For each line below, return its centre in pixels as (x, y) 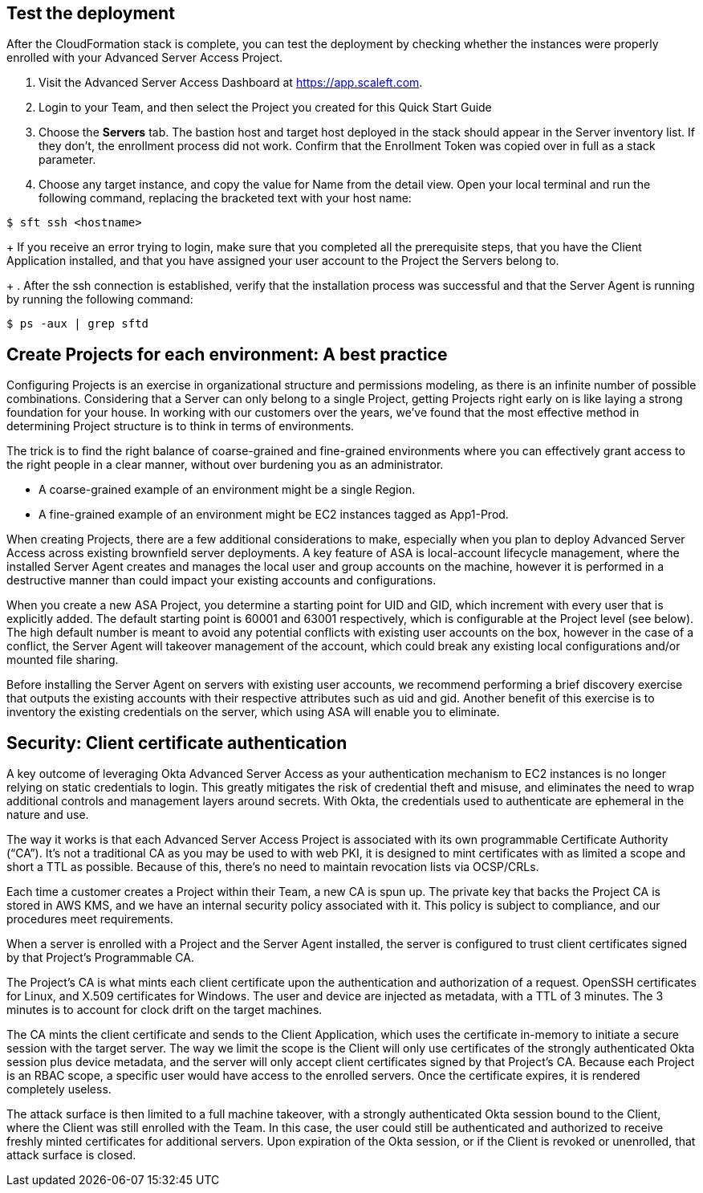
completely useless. (59, 1089)
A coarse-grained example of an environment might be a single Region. (227, 490)
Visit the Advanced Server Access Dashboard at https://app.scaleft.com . (231, 83)
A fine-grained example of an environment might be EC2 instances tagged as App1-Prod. (274, 515)
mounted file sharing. (63, 660)
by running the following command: (100, 299)
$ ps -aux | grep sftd (78, 324)
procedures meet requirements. (90, 919)
